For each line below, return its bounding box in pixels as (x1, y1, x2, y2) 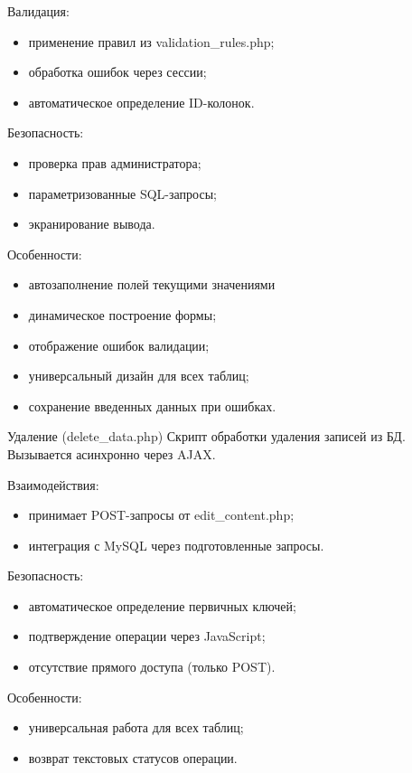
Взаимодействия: (7, 475, 99, 494)
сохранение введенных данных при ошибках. (28, 396, 276, 415)
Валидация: (7, 2, 70, 20)
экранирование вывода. (28, 214, 155, 233)
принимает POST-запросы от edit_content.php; (28, 505, 295, 524)
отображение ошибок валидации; (28, 335, 210, 354)
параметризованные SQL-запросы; (28, 184, 217, 203)
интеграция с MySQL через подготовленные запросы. (28, 535, 324, 554)
